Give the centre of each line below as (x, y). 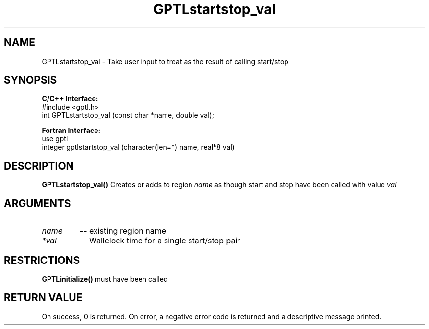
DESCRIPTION (39, 166)
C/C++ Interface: (70, 99)
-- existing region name (123, 231)
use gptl (55, 139)
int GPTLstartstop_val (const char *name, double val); (128, 115)
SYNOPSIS (31, 80)
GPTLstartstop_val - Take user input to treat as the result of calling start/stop (165, 61)
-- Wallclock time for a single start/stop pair (160, 241)
